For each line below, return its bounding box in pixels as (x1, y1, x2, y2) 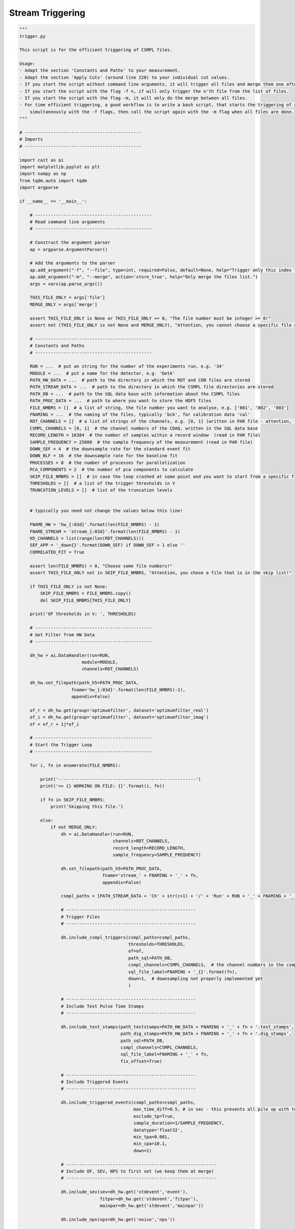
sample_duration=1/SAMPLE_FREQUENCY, (133, 1120, 225, 1126)
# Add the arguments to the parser (29, 261, 116, 266)
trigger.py (19, 33, 46, 39)
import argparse (19, 185, 59, 190)
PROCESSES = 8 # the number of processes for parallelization (29, 460, 186, 466)
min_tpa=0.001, (133, 1134, 170, 1140)
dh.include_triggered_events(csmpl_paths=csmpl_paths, (60, 1100, 196, 1106)
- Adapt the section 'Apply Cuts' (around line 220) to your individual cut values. (19, 74, 230, 80)
